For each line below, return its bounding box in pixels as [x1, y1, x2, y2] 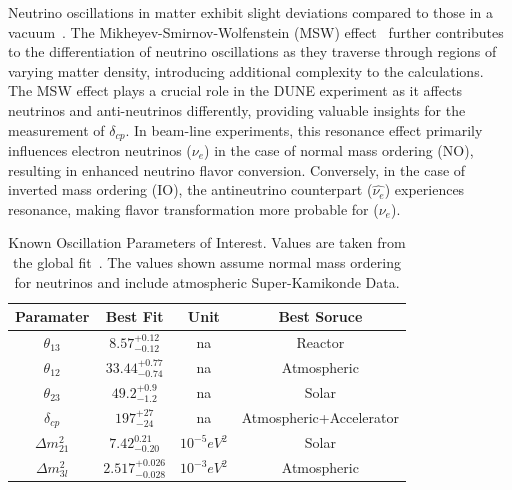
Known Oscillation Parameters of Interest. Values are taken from [8, 232, 406, 253]
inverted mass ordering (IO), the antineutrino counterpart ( [8, 179, 373, 200]
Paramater [15, 306, 90, 327]
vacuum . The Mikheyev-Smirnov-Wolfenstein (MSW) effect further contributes [8, 21, 504, 42]
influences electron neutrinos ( [8, 140, 192, 161]
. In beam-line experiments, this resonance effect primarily [125, 119, 483, 140]
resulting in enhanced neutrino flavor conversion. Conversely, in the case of [8, 159, 466, 180]
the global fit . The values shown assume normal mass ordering [13, 251, 401, 272]
